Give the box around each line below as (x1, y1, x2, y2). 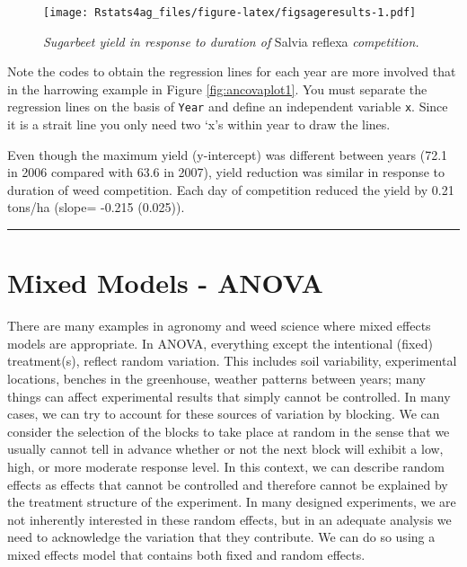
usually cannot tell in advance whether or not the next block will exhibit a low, (7, 439, 444, 458)
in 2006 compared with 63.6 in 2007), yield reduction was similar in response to (7, 163, 445, 182)
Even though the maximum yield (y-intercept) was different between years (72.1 (7, 145, 448, 164)
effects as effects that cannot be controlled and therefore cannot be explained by (7, 474, 448, 493)
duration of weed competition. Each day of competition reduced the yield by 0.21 (7, 180, 454, 199)
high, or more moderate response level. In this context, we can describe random (7, 456, 445, 475)
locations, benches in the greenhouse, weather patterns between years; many (7, 368, 427, 387)
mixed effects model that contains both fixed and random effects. (7, 545, 366, 563)
